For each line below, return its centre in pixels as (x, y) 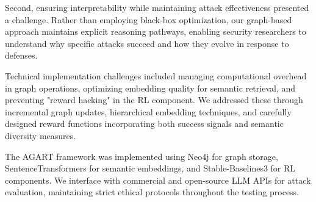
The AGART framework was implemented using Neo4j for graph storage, (142, 156)
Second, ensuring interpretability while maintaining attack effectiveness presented (157, 7)
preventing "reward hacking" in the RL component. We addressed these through (154, 100)
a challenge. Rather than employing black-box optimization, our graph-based (149, 19)
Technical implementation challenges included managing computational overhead (156, 75)
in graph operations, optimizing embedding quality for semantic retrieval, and (150, 88)
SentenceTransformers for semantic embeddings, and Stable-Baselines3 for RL (150, 168)
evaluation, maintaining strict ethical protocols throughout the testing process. (152, 192)
